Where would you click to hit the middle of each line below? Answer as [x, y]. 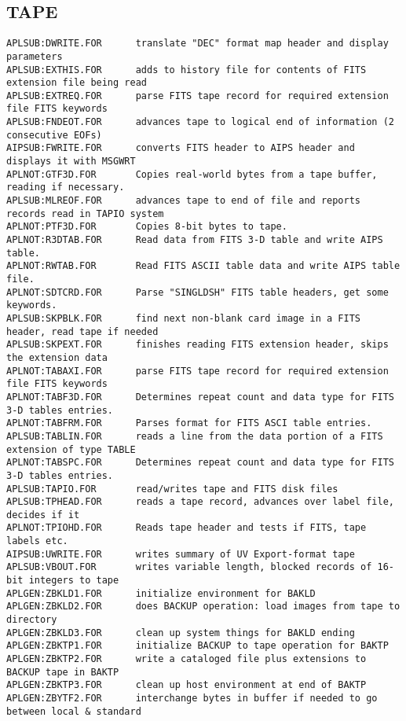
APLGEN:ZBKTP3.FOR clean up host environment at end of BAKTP [187, 685]
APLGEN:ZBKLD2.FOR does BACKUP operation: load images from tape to [203, 607]
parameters [35, 56]
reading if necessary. [66, 188]
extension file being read [77, 83]
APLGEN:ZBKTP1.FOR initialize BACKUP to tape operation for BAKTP [198, 646]
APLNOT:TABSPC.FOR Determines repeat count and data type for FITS [200, 463]
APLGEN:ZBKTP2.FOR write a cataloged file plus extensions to [187, 659]
